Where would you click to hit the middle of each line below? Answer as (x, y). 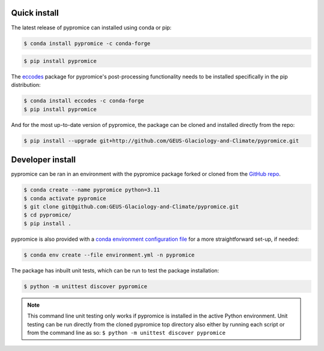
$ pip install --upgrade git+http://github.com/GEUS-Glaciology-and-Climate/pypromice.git (161, 140)
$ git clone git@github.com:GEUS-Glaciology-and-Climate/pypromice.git (131, 207)
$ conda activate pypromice (65, 198)
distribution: (26, 85)
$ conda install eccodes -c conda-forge (84, 101)
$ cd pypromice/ (48, 215)
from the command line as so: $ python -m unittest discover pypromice (127, 332)
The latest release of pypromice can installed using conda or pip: (91, 28)
